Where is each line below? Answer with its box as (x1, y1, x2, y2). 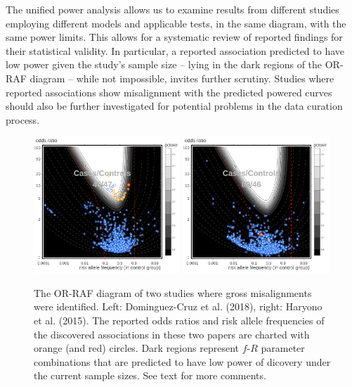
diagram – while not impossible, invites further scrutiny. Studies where (30, 70, 334, 85)
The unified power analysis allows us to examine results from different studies (6, 2, 339, 16)
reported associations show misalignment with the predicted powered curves (6, 84, 332, 99)
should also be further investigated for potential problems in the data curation (6, 99, 343, 113)
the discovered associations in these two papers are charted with (34, 326, 310, 341)
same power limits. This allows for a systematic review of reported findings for (6, 30, 343, 44)
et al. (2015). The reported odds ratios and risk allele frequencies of (34, 313, 325, 328)
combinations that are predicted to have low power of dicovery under (34, 354, 331, 369)
